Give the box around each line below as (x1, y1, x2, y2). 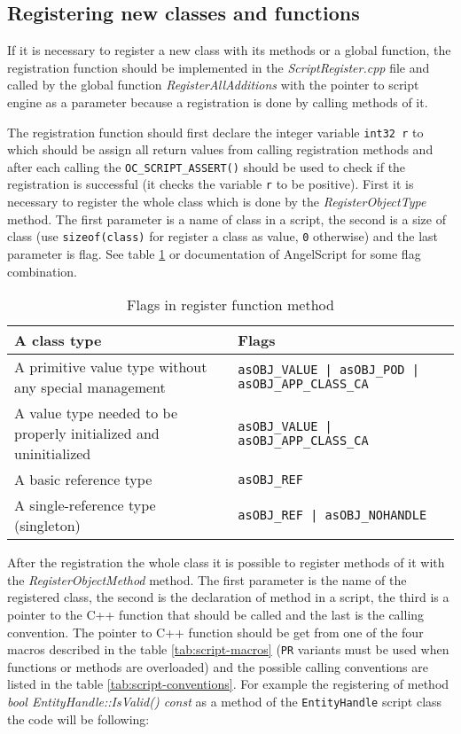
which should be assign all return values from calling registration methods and (7, 140, 434, 159)
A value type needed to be (14, 402, 177, 424)
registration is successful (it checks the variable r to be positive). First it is (7, 175, 414, 193)
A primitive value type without (14, 356, 207, 378)
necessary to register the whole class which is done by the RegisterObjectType (7, 192, 426, 211)
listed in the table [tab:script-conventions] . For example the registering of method (7, 675, 449, 693)
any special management (14, 377, 166, 398)
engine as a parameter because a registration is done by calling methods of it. (7, 92, 428, 111)
